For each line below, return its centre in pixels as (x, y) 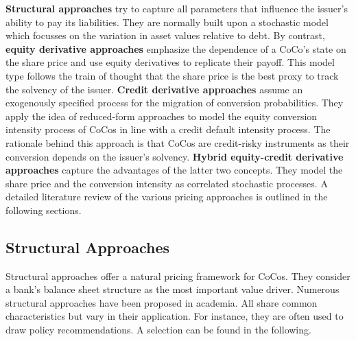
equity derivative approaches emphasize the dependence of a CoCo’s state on (176, 48)
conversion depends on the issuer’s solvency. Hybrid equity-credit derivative (175, 156)
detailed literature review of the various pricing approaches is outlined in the (167, 197)
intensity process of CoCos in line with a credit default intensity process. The (168, 129)
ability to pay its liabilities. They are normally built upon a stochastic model (167, 22)
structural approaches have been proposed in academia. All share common (162, 302)
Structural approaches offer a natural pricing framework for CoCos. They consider (178, 275)
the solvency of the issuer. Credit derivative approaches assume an (154, 89)
